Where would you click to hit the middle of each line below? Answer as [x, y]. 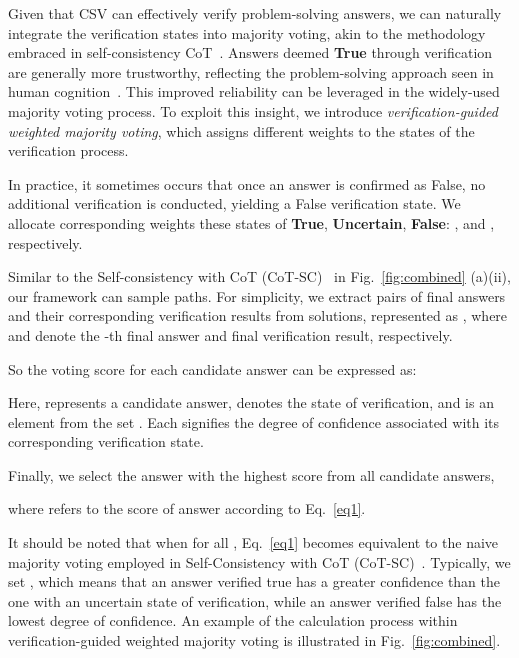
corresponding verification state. [106, 441]
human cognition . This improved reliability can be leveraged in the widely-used [254, 91]
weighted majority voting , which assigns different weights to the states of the [241, 130]
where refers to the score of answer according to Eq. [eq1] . [187, 508]
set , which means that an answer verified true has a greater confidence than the [254, 581]
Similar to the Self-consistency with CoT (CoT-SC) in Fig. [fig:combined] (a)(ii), [259, 276]
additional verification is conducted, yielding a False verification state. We [234, 203]
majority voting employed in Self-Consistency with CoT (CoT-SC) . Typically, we [259, 561]
